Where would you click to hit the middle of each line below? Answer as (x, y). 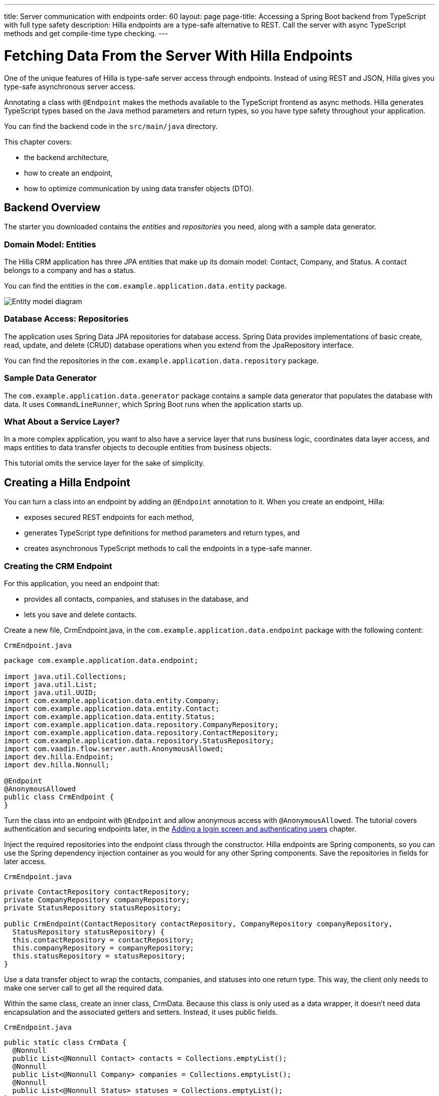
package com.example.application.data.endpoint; (101, 660)
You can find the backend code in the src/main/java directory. (111, 126)
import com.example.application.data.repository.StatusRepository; (139, 740)
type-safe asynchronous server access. (70, 86)
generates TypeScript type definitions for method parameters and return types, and (162, 533)
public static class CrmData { (65, 1042)
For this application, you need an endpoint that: (82, 583)
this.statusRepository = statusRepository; (99, 956)
